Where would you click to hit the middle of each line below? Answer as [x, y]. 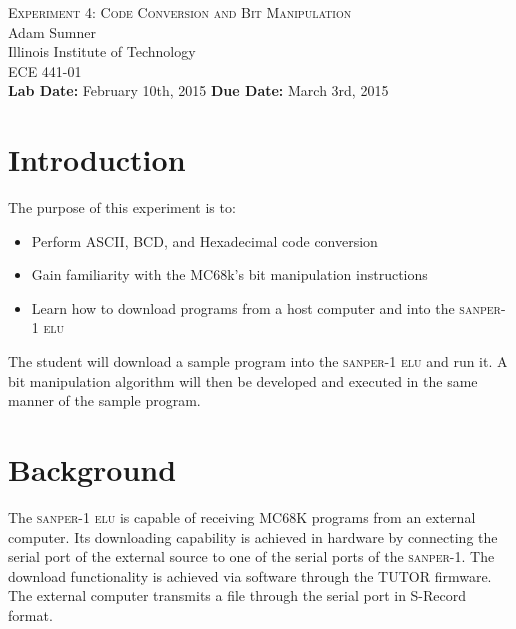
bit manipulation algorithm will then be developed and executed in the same [243, 380]
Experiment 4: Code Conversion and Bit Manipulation [180, 12]
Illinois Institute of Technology [102, 51]
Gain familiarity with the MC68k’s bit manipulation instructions [229, 274]
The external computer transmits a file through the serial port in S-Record [237, 595]
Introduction [97, 159]
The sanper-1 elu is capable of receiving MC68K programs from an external [242, 516]
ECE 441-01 [45, 70]
